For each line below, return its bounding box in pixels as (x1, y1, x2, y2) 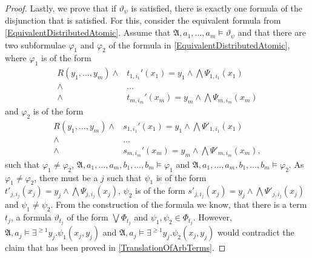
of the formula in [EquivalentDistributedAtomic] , (108, 38, 290, 51)
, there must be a (34, 171, 98, 184)
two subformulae (5, 38, 66, 51)
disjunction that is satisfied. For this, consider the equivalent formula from (5, 14, 281, 27)
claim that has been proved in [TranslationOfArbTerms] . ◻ (5, 241, 226, 254)
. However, (193, 211, 232, 223)
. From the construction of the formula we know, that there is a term (50, 198, 307, 211)
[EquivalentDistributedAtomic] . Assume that (5, 26, 171, 39)
